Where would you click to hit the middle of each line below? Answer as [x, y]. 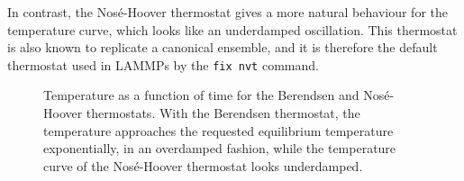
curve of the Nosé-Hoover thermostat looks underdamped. [203, 165]
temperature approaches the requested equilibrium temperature [218, 130]
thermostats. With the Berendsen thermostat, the [223, 113]
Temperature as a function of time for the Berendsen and [201, 95]
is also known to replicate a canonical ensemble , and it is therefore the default [223, 47]
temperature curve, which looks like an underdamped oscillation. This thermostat [232, 29]
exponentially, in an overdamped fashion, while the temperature [220, 148]
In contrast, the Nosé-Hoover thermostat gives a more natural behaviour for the [228, 12]
